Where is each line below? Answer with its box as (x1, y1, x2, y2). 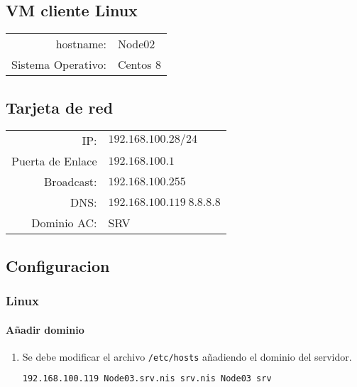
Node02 (117, 36, 155, 53)
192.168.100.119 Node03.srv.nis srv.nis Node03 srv (22, 374, 272, 384)
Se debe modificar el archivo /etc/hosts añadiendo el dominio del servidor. (22, 349, 352, 364)
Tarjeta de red (6, 96, 114, 118)
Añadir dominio (6, 322, 84, 337)
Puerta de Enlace (11, 153, 97, 170)
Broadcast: (43, 173, 97, 190)
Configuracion (6, 254, 110, 276)
